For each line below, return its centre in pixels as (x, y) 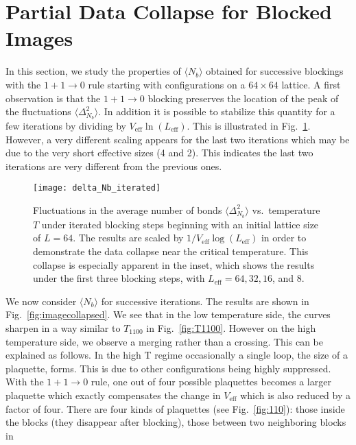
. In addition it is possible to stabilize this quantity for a (217, 111)
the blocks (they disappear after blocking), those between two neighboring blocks (176, 422)
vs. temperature (286, 209)
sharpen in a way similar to (63, 328)
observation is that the (53, 98)
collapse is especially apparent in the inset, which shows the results (174, 264)
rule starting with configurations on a (167, 84)
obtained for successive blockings (275, 71)
